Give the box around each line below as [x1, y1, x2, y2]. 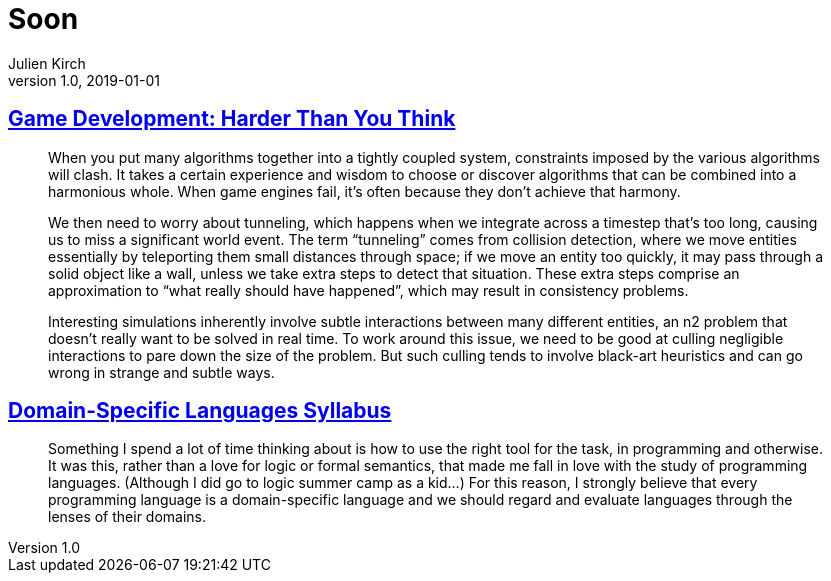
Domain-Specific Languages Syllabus [8, 398, 392, 424]
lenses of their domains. [48, 508, 207, 526]
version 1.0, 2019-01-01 [8, 71, 160, 89]
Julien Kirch [8, 54, 86, 72]
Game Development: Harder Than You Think [8, 106, 456, 132]
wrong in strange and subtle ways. [48, 363, 275, 381]
